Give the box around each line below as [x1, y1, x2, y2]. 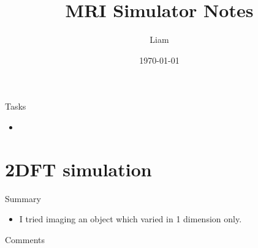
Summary [5, 192, 41, 205]
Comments [5, 233, 45, 246]
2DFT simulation [5, 156, 152, 181]
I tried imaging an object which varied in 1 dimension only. [19, 212, 242, 225]
